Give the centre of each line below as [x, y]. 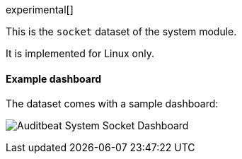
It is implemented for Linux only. [80, 53]
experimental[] [40, 10]
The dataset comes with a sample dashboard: [112, 104]
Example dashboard [54, 78]
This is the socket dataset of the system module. [121, 31]
